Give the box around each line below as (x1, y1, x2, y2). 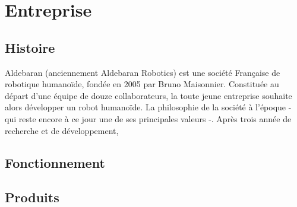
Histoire (5, 38, 55, 56)
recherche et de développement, (5, 124, 119, 136)
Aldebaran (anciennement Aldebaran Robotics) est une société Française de (5, 66, 280, 78)
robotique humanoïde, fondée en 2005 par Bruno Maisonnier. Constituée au (5, 78, 279, 90)
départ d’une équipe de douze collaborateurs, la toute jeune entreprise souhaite (5, 89, 292, 101)
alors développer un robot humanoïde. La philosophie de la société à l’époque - (5, 101, 292, 113)
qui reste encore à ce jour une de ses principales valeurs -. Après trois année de (5, 112, 292, 125)
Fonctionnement (5, 153, 105, 171)
